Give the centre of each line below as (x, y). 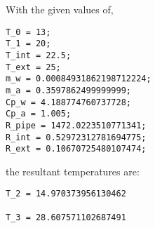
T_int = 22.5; (39, 55)
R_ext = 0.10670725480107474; (76, 149)
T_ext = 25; (33, 67)
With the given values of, (60, 9)
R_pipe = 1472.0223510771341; (76, 125)
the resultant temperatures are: (73, 171)
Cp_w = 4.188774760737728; (68, 102)
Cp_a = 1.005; (39, 114)
